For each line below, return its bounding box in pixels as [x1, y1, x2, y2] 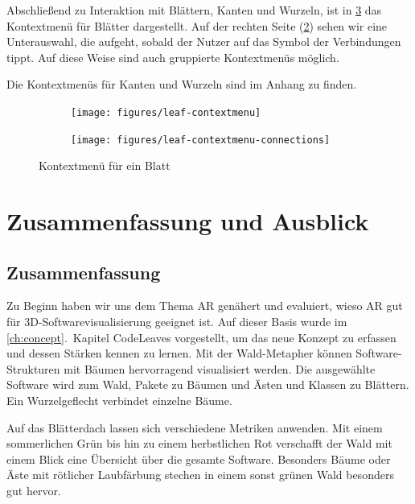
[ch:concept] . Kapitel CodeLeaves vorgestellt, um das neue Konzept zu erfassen [6, 328, 397, 345]
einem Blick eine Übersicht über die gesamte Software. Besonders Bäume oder [6, 450, 391, 467]
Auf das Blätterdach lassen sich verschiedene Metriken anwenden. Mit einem [6, 419, 383, 436]
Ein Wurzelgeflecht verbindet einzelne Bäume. [6, 392, 232, 409]
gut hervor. [6, 481, 61, 498]
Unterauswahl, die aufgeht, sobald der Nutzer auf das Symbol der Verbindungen [6, 33, 401, 50]
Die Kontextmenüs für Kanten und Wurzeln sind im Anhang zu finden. [6, 76, 357, 93]
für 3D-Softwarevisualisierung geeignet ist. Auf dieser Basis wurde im [6, 313, 347, 330]
